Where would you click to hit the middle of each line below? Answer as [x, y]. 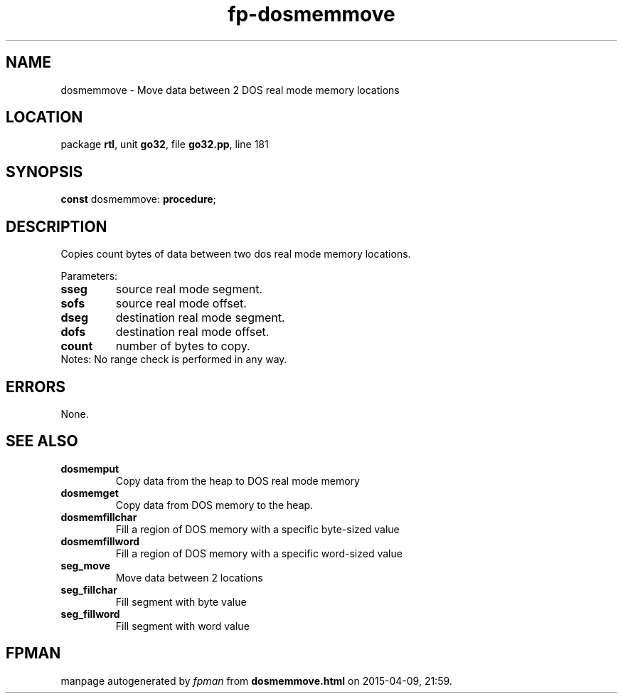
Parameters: [89, 276]
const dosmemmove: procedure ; [138, 199]
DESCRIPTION [57, 226]
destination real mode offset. [192, 332]
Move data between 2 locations [189, 577]
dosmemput [90, 468]
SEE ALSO [42, 441]
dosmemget [90, 493]
